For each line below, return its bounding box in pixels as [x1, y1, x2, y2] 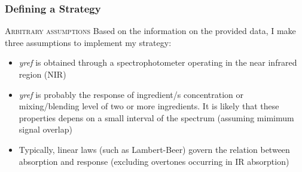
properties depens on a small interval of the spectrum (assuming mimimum [19, 111, 294, 124]
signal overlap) [19, 123, 72, 136]
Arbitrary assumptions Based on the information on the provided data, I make [5, 24, 296, 37]
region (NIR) [19, 68, 66, 80]
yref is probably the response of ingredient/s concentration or [19, 88, 244, 100]
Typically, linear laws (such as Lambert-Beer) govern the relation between [19, 143, 290, 155]
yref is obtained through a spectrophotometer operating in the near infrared [19, 56, 297, 69]
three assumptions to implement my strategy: [5, 36, 172, 48]
